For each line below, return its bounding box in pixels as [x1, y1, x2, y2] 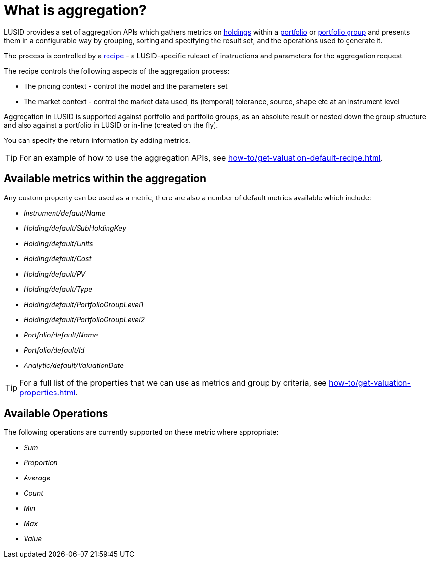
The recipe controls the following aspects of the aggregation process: [4, 66, 230, 75]
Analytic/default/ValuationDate [24, 361, 124, 369]
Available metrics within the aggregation [4, 172, 207, 185]
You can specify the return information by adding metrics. [4, 136, 190, 144]
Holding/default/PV [24, 269, 86, 278]
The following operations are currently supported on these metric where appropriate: [4, 428, 279, 437]
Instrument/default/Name [24, 208, 106, 217]
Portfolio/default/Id [24, 345, 85, 354]
